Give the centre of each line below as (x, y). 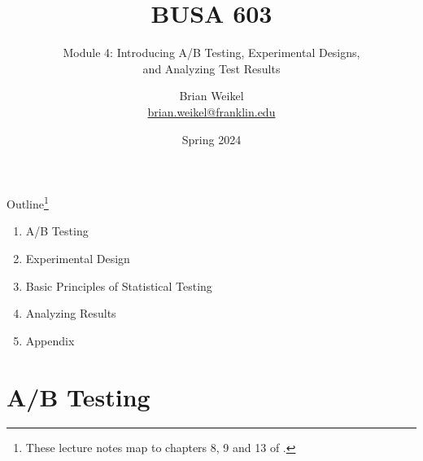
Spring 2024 (211, 139)
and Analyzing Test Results (211, 68)
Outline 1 (28, 202)
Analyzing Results (71, 313)
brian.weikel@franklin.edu (211, 111)
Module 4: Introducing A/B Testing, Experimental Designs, (211, 53)
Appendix (50, 340)
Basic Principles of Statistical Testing (119, 285)
